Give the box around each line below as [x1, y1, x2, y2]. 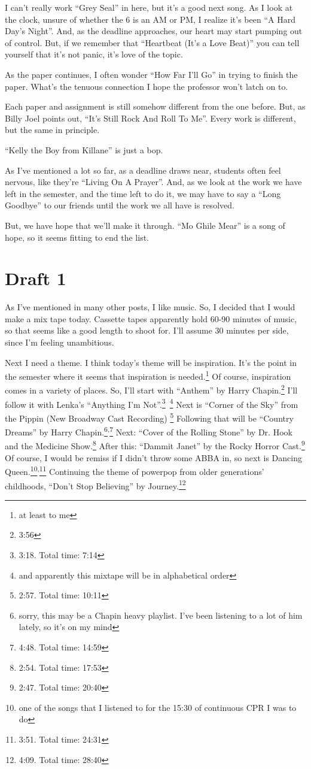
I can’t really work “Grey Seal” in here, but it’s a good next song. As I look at [5, 1, 293, 13]
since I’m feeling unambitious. [5, 336, 114, 348]
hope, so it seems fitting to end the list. [5, 231, 150, 243]
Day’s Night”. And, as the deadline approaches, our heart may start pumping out [5, 25, 303, 37]
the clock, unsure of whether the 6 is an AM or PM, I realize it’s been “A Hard [5, 13, 295, 25]
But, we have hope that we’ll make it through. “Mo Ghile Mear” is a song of [5, 219, 285, 231]
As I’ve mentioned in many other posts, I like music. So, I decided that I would [5, 301, 295, 313]
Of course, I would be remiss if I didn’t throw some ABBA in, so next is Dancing [5, 451, 302, 464]
